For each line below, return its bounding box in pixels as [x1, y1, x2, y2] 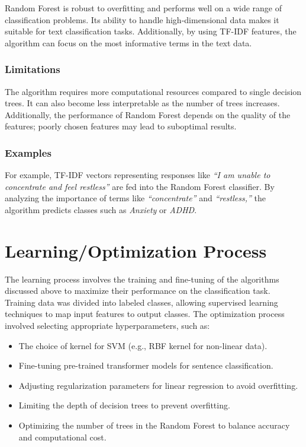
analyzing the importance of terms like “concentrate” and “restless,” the [5, 192, 266, 204]
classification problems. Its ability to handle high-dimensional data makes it [5, 13, 279, 26]
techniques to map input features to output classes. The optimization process [5, 307, 285, 320]
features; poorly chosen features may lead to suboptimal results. [5, 120, 237, 132]
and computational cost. [18, 430, 107, 443]
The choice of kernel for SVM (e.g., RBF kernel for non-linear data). [18, 339, 268, 351]
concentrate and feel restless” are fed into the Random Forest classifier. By [5, 180, 275, 192]
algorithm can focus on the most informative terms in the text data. [5, 36, 252, 49]
